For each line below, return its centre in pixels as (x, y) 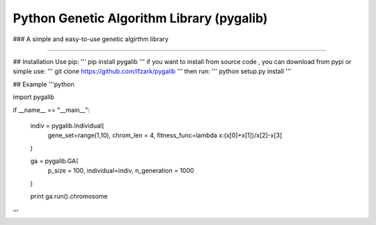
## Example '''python (44, 84)
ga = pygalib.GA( (54, 161)
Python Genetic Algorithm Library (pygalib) (140, 18)
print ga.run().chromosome (69, 196)
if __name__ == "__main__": (52, 110)
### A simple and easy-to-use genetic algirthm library (91, 39)
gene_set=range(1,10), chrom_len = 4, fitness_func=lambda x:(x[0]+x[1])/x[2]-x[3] (165, 135)
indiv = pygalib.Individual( (67, 125)
